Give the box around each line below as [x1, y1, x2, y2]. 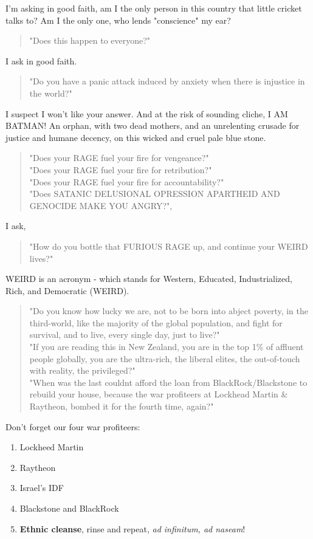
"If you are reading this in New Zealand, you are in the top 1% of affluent [29, 340, 304, 353]
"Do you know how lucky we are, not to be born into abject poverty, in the [29, 304, 309, 317]
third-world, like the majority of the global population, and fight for [29, 316, 283, 329]
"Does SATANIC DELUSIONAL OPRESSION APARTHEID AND [29, 187, 280, 200]
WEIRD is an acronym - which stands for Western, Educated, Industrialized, [5, 272, 292, 285]
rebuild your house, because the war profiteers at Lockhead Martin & [29, 388, 288, 400]
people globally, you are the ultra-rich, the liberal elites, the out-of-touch [29, 352, 300, 365]
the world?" [29, 86, 72, 99]
